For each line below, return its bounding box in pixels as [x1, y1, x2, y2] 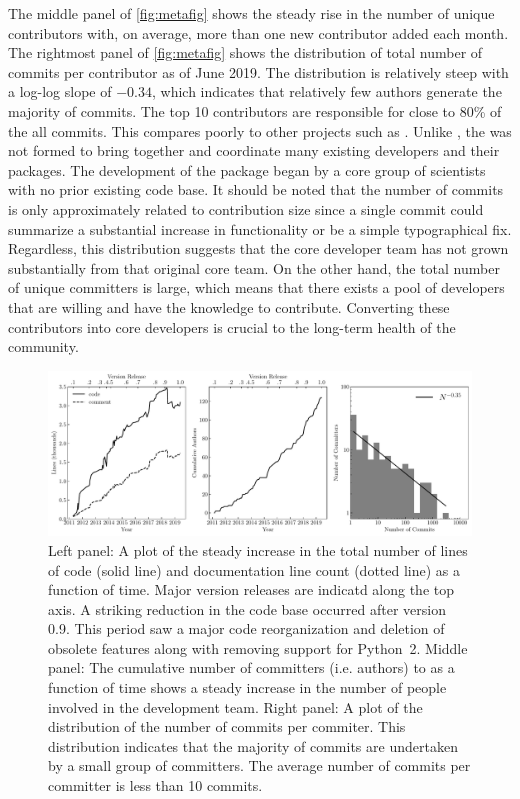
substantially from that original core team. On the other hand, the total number [8, 257, 500, 278]
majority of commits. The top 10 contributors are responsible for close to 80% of [8, 100, 502, 121]
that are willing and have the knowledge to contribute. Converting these [8, 296, 450, 317]
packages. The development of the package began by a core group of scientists [8, 159, 486, 180]
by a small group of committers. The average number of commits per [48, 755, 471, 776]
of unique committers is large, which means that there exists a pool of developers [8, 277, 505, 298]
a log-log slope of [8, 81, 112, 102]
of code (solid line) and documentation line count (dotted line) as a [48, 559, 461, 580]
